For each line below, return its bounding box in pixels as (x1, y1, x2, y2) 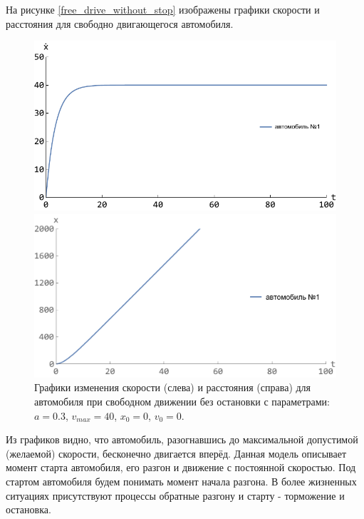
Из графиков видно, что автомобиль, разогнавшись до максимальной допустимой (6, 432, 358, 447)
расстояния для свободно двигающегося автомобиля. (6, 16, 234, 31)
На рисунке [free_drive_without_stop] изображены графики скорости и (6, 2, 320, 16)
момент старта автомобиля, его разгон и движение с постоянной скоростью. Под (6, 460, 356, 475)
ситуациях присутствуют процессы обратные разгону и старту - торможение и (6, 488, 345, 503)
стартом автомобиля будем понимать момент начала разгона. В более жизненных (6, 473, 357, 488)
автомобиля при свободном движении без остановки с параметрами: (34, 393, 330, 408)
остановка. (6, 502, 51, 517)
